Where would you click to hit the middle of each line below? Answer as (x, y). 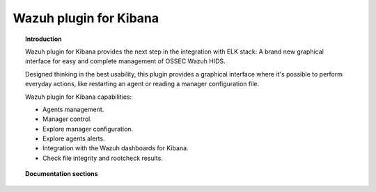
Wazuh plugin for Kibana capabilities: (79, 97)
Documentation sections (62, 174)
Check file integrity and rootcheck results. (103, 158)
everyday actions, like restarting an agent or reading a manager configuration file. (142, 84)
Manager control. (67, 119)
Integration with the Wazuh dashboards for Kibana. (116, 148)
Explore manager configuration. (88, 129)
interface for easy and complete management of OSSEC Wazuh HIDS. (125, 61)
